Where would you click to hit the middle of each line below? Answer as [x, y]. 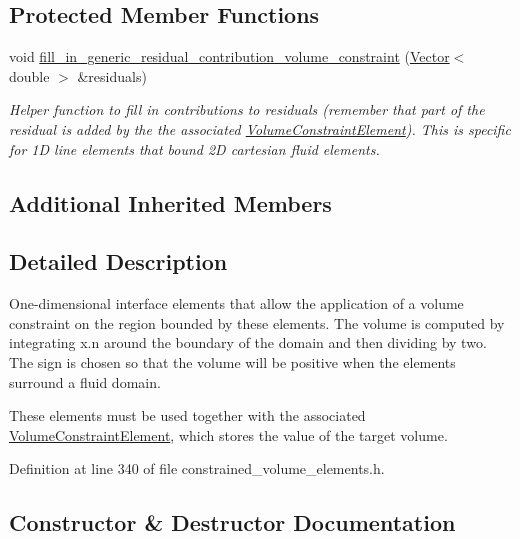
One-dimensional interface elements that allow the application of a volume [236, 303]
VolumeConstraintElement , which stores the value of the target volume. [228, 434]
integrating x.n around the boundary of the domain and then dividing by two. [248, 342]
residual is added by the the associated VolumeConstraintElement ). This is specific [260, 128]
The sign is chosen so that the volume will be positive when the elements [232, 361]
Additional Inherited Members [170, 202]
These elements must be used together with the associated [187, 415]
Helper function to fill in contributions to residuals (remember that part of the [247, 109]
